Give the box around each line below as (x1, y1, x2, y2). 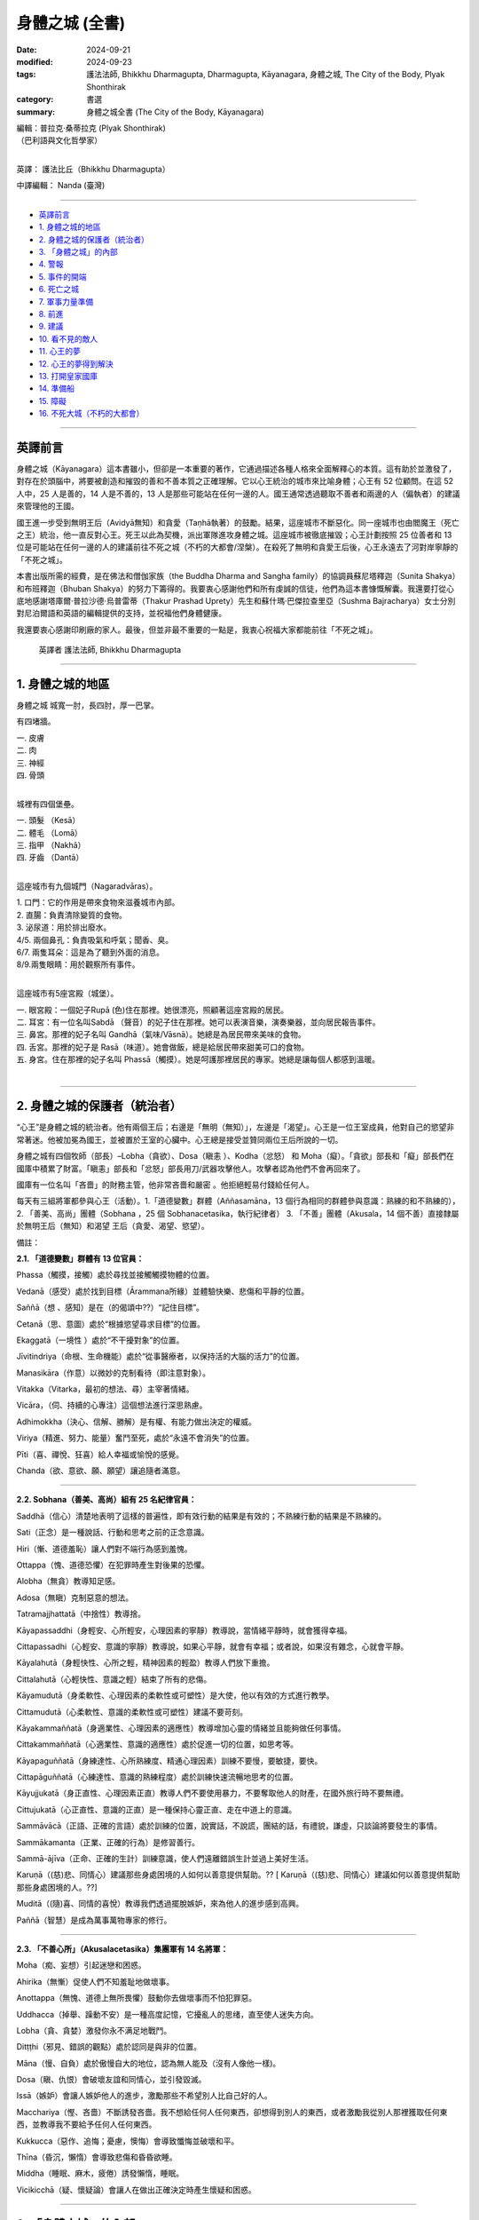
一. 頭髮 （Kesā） (16, 815, 81, 826)
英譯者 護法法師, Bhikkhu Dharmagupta (38, 645, 182, 655)
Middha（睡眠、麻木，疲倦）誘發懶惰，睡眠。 (16, 2168, 185, 2179)
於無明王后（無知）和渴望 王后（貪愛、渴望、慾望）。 (16, 1221, 209, 1232)
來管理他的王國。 (16, 501, 79, 511)
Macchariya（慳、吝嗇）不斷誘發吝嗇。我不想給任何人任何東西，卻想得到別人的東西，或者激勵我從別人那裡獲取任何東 (16, 2106, 448, 2117)
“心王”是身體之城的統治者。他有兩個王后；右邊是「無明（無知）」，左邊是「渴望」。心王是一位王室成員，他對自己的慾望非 (16, 1122, 455, 1132)
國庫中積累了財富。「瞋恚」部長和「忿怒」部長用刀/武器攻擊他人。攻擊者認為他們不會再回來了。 (16, 1163, 365, 1174)
